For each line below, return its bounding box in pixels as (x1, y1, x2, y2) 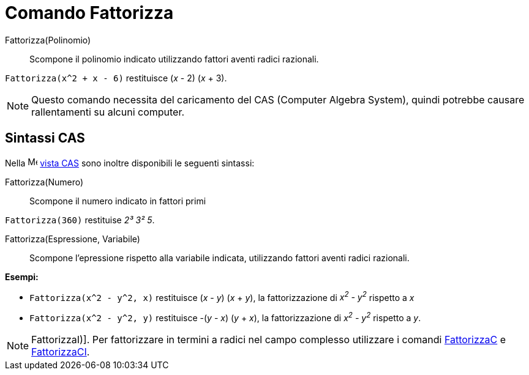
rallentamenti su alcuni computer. (31, 105, 185, 118)
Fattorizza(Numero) (5, 176, 84, 187)
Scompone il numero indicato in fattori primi (29, 195, 206, 206)
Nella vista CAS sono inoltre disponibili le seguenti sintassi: (5, 157, 255, 168)
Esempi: (5, 271, 39, 282)
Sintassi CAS (5, 130, 85, 146)
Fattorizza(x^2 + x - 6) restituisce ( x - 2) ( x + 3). (5, 72, 227, 83)
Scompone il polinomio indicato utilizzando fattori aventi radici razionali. (29, 53, 319, 64)
